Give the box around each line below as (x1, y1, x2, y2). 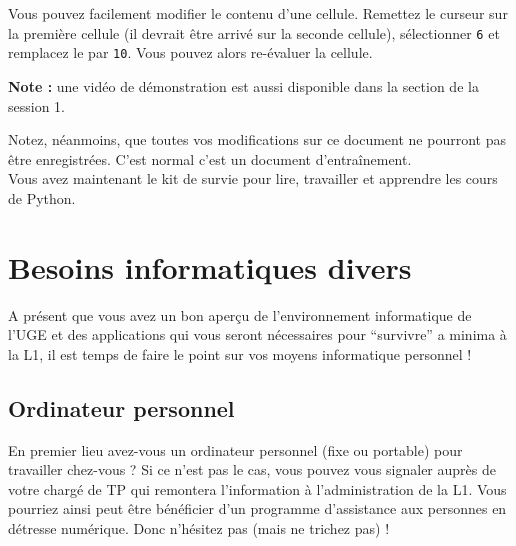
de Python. (8, 187, 76, 208)
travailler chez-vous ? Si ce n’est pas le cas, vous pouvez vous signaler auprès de (8, 459, 496, 480)
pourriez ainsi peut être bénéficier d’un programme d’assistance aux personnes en (8, 498, 507, 519)
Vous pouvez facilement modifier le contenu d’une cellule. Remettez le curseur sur (8, 3, 508, 23)
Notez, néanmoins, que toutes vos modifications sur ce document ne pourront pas (8, 129, 506, 150)
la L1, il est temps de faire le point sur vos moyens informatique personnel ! (8, 343, 472, 364)
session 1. (8, 95, 65, 116)
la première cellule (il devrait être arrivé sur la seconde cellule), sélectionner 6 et (8, 22, 500, 43)
